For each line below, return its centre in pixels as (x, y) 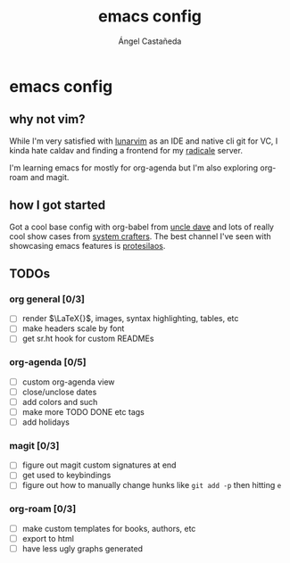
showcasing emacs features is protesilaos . (87, 245)
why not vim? (47, 119)
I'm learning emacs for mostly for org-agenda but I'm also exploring (134, 168)
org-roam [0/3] (43, 509)
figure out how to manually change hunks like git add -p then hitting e (152, 485)
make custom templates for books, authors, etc (109, 528)
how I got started (58, 206)
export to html (48, 538)
